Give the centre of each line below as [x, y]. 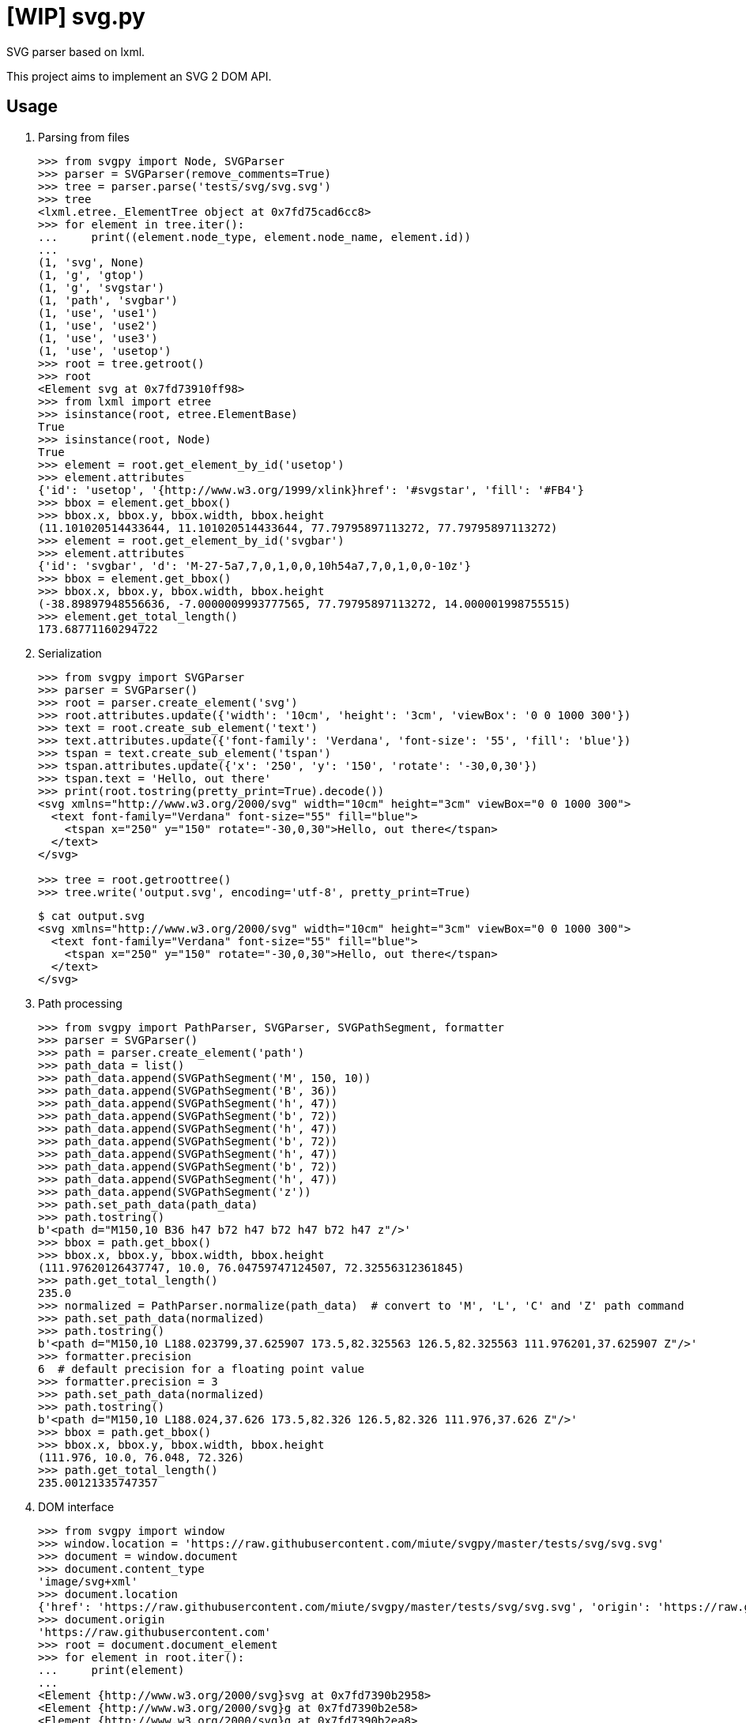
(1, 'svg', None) [91, 262]
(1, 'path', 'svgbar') [108, 300]
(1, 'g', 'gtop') [91, 275]
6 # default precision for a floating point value [202, 1369]
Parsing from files [84, 137]
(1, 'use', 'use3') [98, 338]
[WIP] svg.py [76, 17]
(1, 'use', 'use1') [98, 313]
